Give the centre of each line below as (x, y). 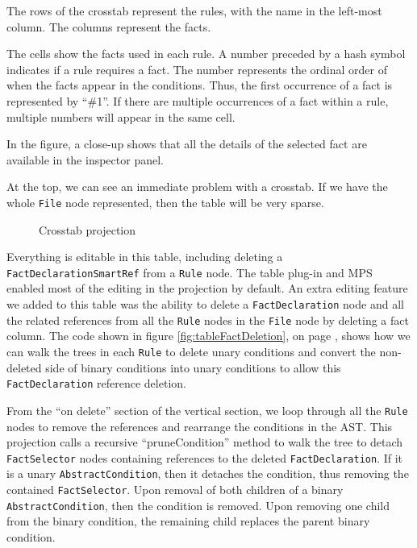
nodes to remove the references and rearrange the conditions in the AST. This (200, 426)
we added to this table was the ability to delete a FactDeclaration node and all (205, 304)
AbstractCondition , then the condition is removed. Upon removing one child (198, 505)
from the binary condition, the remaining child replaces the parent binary (188, 521)
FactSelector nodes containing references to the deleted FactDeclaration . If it (205, 457)
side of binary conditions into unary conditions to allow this (193, 367)
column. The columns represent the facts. (109, 26)
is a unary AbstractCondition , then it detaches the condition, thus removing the (208, 473)
